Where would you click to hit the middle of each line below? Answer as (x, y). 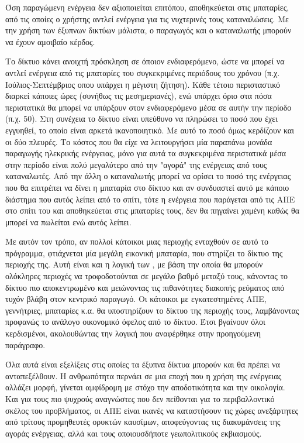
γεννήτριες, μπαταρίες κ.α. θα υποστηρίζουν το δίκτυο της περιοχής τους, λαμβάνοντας (152, 310)
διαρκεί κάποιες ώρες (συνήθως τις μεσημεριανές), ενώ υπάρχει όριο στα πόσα (139, 96)
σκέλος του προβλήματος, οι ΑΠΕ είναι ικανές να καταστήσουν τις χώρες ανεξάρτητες (152, 410)
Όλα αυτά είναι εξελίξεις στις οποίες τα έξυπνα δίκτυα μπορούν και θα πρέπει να (143, 364)
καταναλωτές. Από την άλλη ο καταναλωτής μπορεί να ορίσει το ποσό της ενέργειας (148, 176)
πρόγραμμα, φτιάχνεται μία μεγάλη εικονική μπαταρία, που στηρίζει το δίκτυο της (144, 253)
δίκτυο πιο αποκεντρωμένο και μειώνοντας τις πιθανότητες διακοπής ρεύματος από (145, 287)
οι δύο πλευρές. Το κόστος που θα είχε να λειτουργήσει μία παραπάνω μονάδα (139, 141)
